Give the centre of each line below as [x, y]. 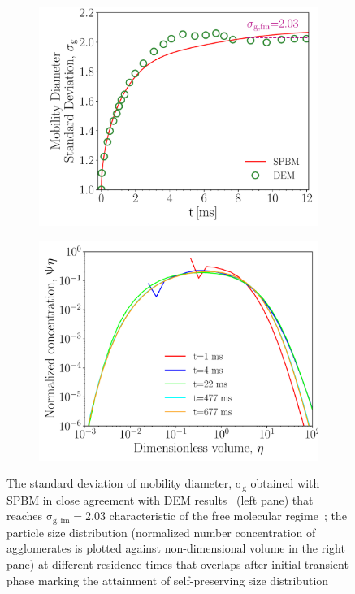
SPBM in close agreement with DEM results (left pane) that [160, 499]
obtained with [285, 483]
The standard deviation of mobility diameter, [119, 483]
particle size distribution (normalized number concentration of [161, 532]
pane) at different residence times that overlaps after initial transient [177, 564]
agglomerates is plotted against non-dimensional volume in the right [176, 548]
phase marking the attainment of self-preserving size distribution [168, 580]
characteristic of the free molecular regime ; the [228, 516]
